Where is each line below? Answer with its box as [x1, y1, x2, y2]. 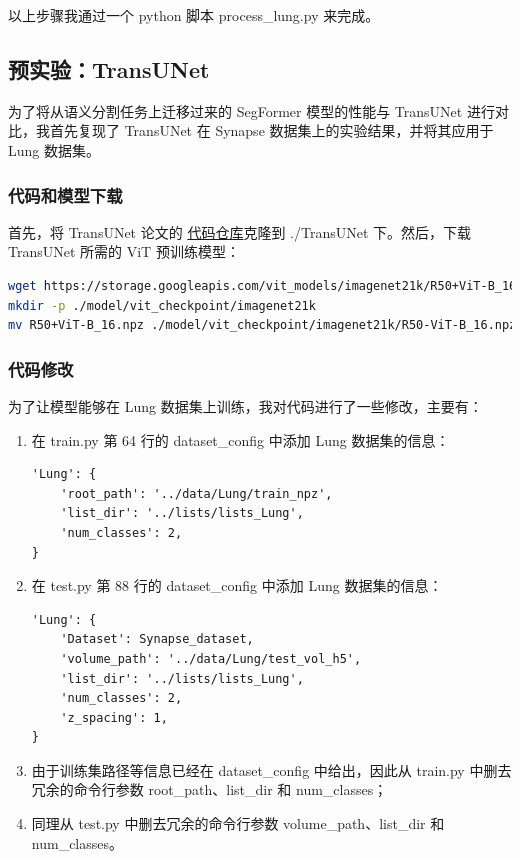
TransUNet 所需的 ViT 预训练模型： [8, 241, 240, 262]
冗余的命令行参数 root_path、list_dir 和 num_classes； [31, 779, 388, 800]
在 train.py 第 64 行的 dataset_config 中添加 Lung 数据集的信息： [31, 429, 450, 450]
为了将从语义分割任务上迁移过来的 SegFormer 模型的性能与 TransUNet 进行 [8, 100, 495, 121]
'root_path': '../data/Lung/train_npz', [60, 486, 333, 501]
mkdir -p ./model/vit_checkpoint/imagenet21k [8, 298, 316, 313]
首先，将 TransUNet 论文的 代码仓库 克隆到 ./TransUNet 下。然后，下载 [8, 221, 472, 242]
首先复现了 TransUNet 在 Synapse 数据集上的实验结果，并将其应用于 [49, 120, 494, 141]
